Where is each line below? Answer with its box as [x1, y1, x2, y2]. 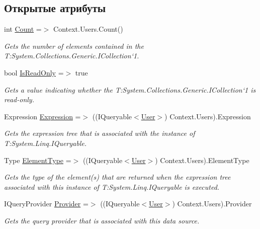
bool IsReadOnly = [4, 67, 64, 78]
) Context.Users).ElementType [155, 155, 249, 165]
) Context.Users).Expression [164, 111, 251, 121]
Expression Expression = [4, 111, 81, 121]
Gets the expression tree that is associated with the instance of [4, 128, 195, 138]
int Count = [4, 24, 42, 34]
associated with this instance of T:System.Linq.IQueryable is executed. [4, 181, 220, 192]
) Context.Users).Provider [172, 198, 252, 209]
